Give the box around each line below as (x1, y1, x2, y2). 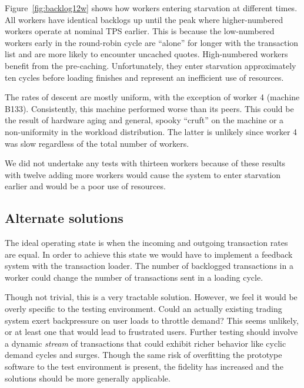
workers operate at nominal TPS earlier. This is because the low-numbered (5, 25, 275, 37)
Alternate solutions (5, 209, 123, 227)
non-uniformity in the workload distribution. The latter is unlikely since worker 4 (5, 125, 298, 137)
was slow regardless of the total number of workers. (5, 137, 189, 149)
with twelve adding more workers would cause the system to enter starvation (5, 168, 281, 180)
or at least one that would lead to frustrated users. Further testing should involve (5, 325, 298, 338)
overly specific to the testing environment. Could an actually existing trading (5, 302, 282, 315)
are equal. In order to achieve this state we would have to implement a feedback (5, 248, 293, 260)
